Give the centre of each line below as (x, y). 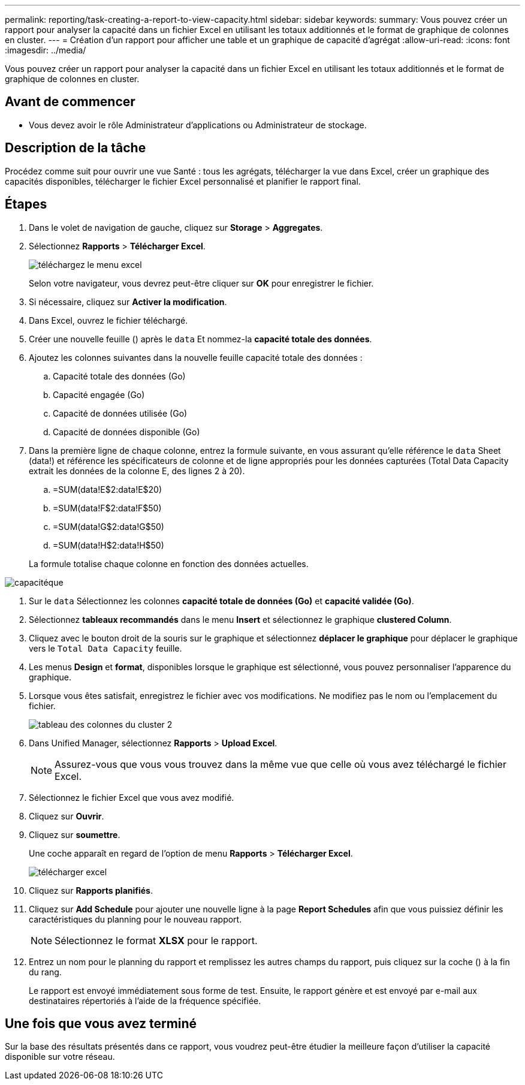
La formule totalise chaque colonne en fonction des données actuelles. (169, 563)
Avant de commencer (70, 102)
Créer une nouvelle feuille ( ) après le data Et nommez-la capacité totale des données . (200, 339)
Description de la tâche (76, 148)
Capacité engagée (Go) (99, 394)
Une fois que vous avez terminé (101, 1023)
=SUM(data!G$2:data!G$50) (108, 526)
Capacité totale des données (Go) (119, 376)
